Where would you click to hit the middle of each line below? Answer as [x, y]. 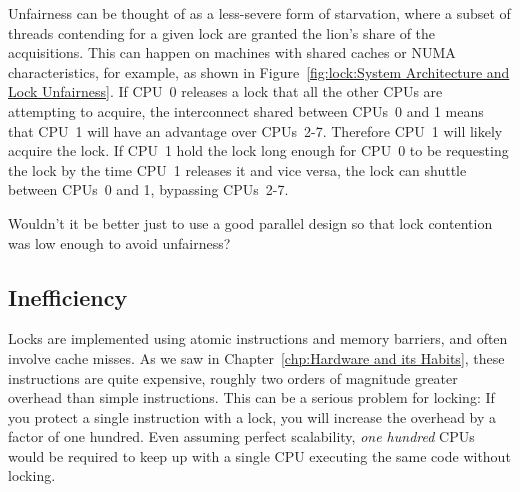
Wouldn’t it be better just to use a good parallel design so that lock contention [250, 222]
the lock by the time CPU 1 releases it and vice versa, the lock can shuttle [237, 169]
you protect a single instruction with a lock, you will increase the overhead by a [252, 416]
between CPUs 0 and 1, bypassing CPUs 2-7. [148, 189]
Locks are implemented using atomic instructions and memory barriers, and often [258, 338]
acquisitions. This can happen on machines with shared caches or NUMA [232, 52]
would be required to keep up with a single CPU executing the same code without [259, 455]
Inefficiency [68, 296]
